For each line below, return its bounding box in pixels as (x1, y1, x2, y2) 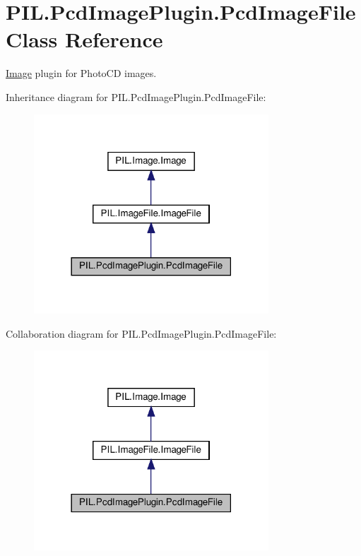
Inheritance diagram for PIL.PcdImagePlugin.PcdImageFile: (6, 89, 266, 104)
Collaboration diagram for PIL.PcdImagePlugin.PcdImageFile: (6, 326, 277, 341)
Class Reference (6, 25, 163, 54)
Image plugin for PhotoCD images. (6, 66, 157, 81)
